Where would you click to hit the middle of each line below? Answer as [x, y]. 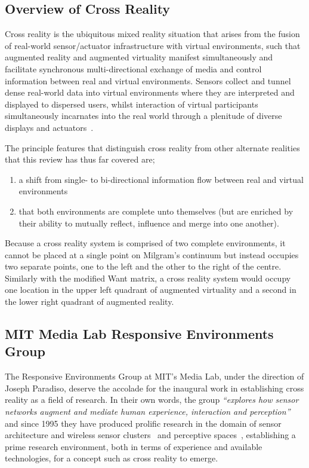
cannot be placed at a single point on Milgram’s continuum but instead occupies [152, 254]
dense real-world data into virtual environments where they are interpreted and [150, 92]
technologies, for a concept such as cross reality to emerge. [112, 458]
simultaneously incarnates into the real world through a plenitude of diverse [143, 116]
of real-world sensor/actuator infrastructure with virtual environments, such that [153, 45]
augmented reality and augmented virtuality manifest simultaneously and [139, 57]
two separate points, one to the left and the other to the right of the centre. [143, 266]
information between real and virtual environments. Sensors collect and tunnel [148, 80]
